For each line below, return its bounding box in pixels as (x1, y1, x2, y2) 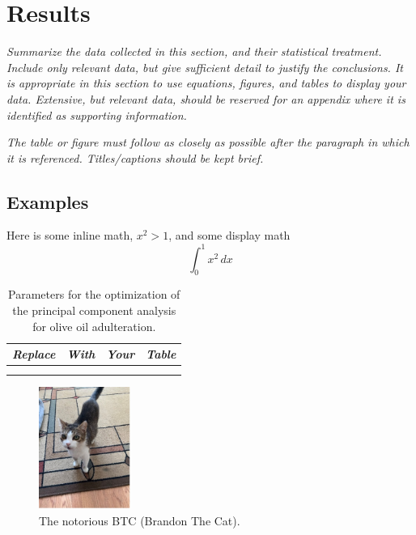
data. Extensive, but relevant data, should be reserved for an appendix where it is (6, 90, 405, 107)
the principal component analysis (12, 301, 176, 318)
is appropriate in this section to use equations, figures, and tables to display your (6, 74, 406, 91)
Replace (12, 346, 56, 363)
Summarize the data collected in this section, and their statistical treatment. (6, 43, 382, 60)
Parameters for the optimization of (8, 286, 180, 303)
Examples (6, 189, 89, 214)
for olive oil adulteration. (32, 317, 156, 334)
